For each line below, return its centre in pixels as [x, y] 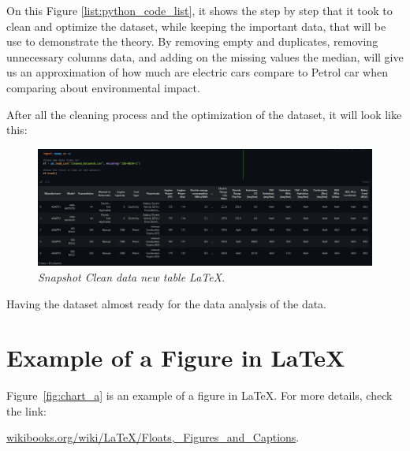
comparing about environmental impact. [103, 87]
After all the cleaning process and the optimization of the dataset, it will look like [204, 114]
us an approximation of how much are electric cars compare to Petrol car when [197, 72]
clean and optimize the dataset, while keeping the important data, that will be [196, 26]
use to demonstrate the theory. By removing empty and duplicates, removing [192, 41]
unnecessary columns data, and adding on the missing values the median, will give [205, 56]
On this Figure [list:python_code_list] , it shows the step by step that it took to [199, 10]
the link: [26, 410]
